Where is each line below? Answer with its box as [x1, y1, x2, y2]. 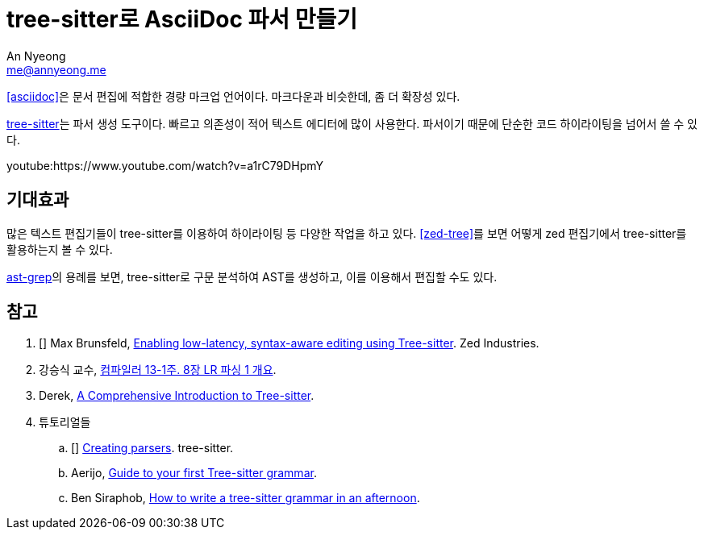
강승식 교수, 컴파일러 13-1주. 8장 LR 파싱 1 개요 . [39, 363, 277, 377]
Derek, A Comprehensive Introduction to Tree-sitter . [39, 388, 315, 403]
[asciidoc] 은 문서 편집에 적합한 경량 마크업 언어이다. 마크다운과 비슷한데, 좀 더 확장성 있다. [6, 89, 460, 103]
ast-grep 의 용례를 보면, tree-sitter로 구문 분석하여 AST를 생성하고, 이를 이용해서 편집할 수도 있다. [6, 269, 498, 284]
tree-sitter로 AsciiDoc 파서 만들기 [6, 6, 357, 33]
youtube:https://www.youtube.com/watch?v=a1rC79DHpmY [6, 158, 323, 172]
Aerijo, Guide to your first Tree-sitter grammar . [71, 466, 317, 480]
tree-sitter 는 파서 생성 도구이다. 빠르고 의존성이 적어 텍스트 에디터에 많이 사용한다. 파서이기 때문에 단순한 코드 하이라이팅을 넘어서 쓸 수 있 [6, 116, 698, 131]
